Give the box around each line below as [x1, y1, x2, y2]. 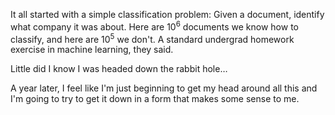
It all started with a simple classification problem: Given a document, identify [10, 9, 325, 20]
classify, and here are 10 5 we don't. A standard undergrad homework [10, 31, 295, 45]
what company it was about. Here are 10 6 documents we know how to [10, 19, 299, 33]
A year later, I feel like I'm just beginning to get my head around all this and [10, 82, 318, 94]
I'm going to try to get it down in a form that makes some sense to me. [10, 93, 300, 105]
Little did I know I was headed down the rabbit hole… [10, 63, 228, 75]
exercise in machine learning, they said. [10, 44, 174, 56]
